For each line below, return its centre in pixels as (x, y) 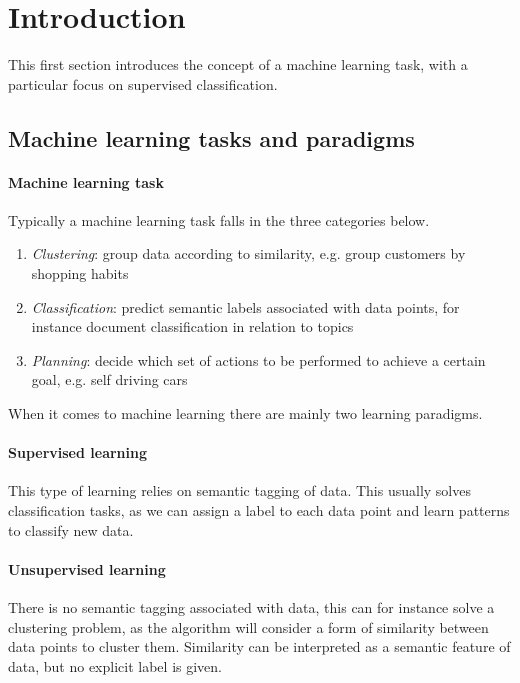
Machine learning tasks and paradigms (211, 137)
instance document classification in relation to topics (192, 326)
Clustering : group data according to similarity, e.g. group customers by (248, 253)
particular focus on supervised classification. (143, 83)
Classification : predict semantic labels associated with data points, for (245, 306)
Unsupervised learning (87, 568)
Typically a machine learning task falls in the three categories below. (219, 219)
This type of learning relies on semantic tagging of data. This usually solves (239, 490)
